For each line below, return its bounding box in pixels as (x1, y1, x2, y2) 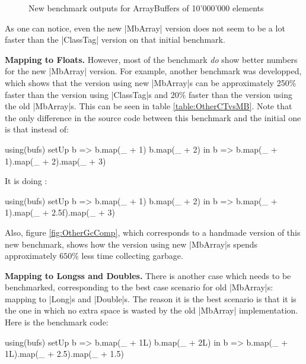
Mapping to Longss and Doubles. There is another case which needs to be (5, 269, 291, 281)
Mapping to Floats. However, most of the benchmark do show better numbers (5, 53, 298, 65)
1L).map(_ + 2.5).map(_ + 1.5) (5, 347, 124, 360)
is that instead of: (5, 123, 69, 135)
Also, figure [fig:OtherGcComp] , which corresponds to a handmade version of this (5, 226, 301, 238)
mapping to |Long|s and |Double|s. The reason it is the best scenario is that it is (5, 292, 297, 305)
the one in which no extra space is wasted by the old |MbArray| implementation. (5, 304, 298, 316)
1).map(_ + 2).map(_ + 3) (5, 154, 106, 167)
